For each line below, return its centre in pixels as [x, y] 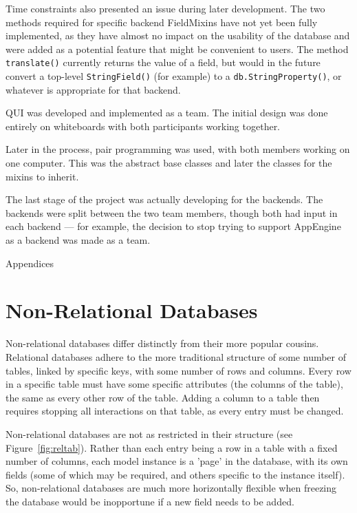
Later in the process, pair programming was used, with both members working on [178, 149]
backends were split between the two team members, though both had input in [172, 212]
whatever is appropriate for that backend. [93, 89]
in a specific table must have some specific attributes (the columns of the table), [174, 384]
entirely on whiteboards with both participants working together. [143, 126]
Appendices [30, 263]
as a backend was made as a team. [78, 240]
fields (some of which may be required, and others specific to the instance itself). [175, 474]
